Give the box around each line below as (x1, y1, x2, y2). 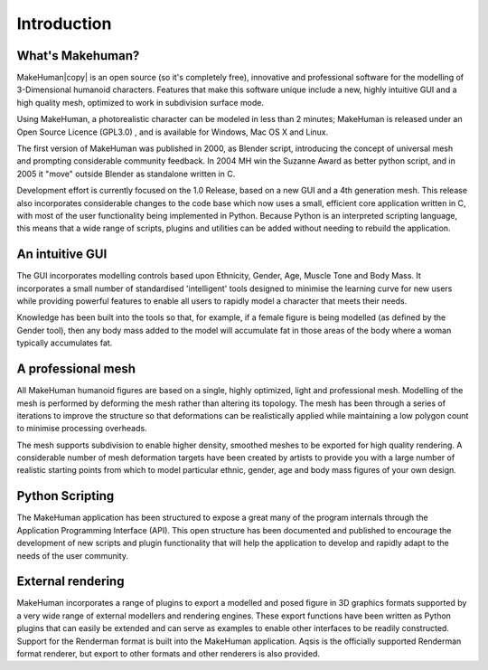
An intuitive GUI (16, 247, 108, 262)
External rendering (16, 574, 125, 590)
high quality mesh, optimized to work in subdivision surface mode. (16, 97, 264, 108)
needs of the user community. (16, 550, 129, 561)
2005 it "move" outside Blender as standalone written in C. (16, 168, 236, 179)
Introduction (16, 14, 112, 33)
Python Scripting (16, 488, 115, 504)
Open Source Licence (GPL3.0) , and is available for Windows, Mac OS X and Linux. (16, 127, 329, 137)
